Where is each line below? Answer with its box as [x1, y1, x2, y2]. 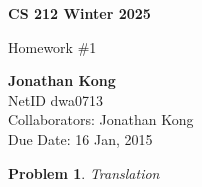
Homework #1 [8, 36, 97, 57]
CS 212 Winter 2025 [8, 3, 151, 23]
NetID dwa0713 [8, 89, 104, 110]
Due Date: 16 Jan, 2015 [8, 128, 153, 149]
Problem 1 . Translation [8, 162, 160, 183]
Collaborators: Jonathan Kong [8, 109, 194, 130]
